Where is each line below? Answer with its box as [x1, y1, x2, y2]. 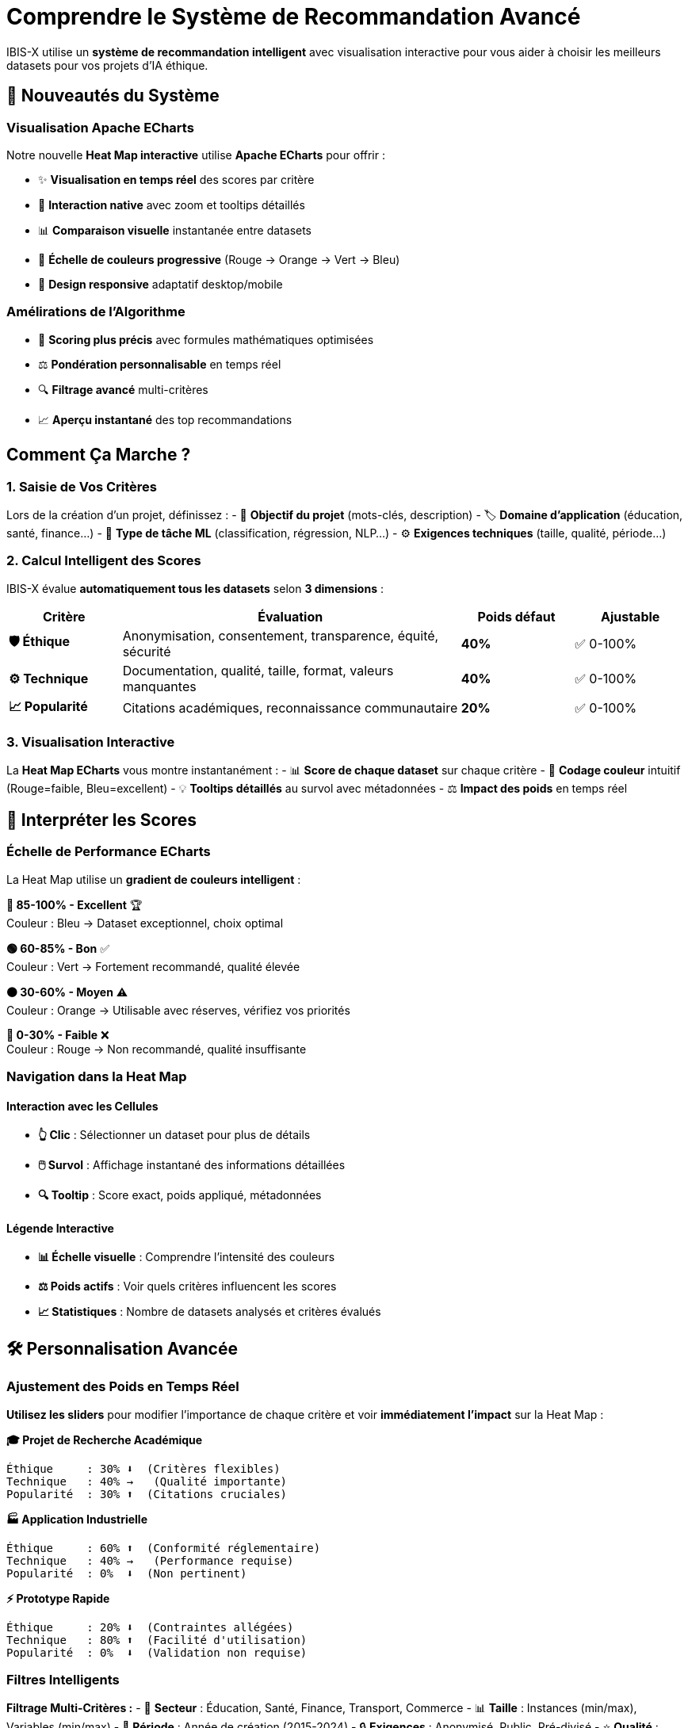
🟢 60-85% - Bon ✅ [6, 941, 109, 955]
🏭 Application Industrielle [6, 1512, 147, 1526]
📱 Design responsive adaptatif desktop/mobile [38, 277, 283, 291]
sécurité [122, 643, 171, 659]
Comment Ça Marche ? [6, 445, 191, 465]
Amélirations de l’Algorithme [6, 304, 185, 320]
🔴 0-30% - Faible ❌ [6, 1027, 109, 1042]
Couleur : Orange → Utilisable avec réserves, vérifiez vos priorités [6, 1003, 350, 1017]
